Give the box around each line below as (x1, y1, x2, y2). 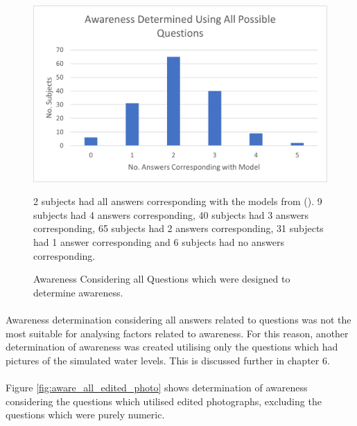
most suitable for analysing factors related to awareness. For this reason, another (6, 326, 349, 340)
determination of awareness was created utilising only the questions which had (6, 339, 338, 354)
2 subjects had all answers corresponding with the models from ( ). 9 (33, 194, 322, 208)
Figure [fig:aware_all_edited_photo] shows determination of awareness (6, 380, 308, 394)
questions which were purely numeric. (6, 407, 165, 422)
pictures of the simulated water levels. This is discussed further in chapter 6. (6, 353, 330, 367)
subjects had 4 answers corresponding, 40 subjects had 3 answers (33, 207, 309, 222)
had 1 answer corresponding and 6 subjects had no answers (33, 235, 284, 249)
